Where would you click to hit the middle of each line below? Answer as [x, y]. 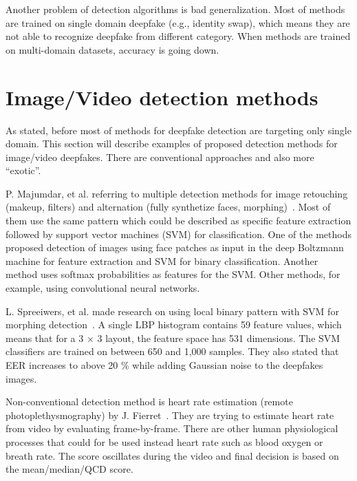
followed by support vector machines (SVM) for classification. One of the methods [178, 234]
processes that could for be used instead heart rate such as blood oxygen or [164, 441]
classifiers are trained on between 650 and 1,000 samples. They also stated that [172, 351]
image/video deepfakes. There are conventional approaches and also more [160, 157]
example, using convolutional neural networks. [103, 288]
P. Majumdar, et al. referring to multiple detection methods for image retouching [177, 193]
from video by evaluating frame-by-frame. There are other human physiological [172, 428]
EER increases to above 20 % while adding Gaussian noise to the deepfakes [164, 365]
